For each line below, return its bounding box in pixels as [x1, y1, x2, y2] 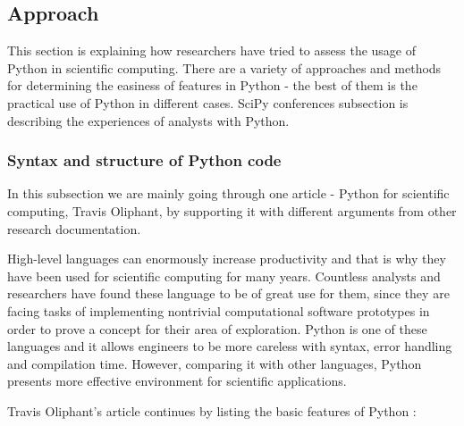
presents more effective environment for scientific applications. [7, 372, 347, 390]
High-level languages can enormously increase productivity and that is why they [7, 249, 446, 268]
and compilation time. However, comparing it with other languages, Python [7, 354, 422, 372]
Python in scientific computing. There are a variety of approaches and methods [7, 58, 442, 77]
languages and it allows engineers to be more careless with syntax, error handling [7, 337, 452, 355]
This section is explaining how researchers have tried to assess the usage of [7, 41, 417, 60]
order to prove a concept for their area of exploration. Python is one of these [7, 319, 427, 338]
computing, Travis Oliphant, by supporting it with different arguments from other [7, 201, 457, 220]
